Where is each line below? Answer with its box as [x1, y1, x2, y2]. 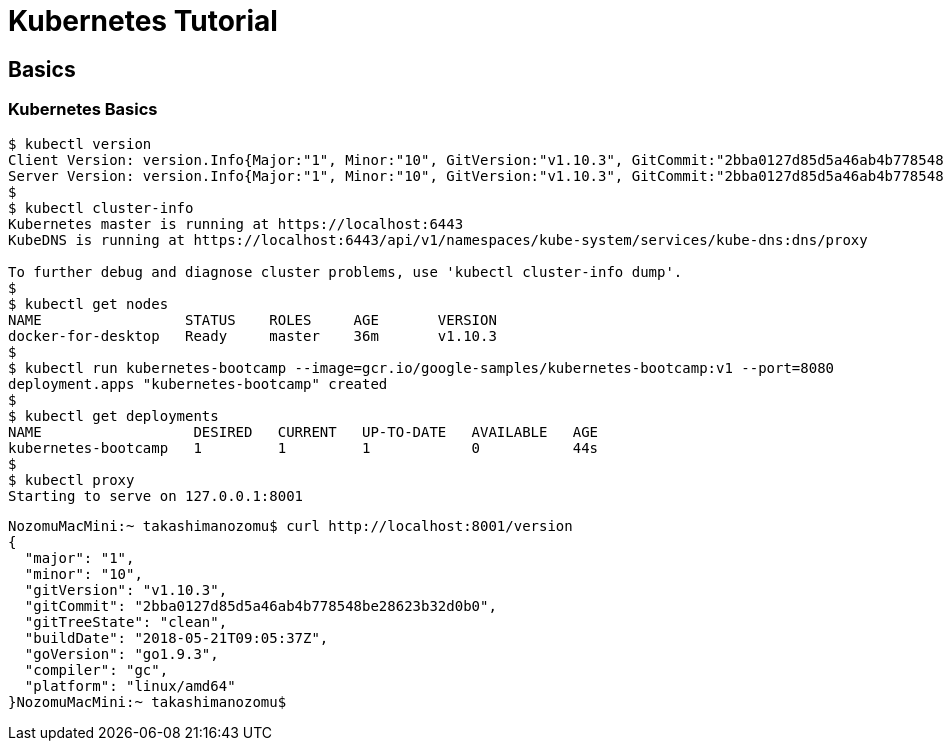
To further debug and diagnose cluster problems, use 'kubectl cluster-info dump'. [8, 263, 683, 280]
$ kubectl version [8, 135, 152, 152]
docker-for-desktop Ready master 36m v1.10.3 [8, 327, 497, 344]
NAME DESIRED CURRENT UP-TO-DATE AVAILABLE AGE [8, 423, 599, 440]
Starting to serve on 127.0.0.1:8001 [8, 487, 304, 504]
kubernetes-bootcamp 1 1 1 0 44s [8, 439, 599, 456]
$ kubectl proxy [8, 471, 135, 488]
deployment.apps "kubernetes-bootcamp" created [8, 375, 388, 392]
